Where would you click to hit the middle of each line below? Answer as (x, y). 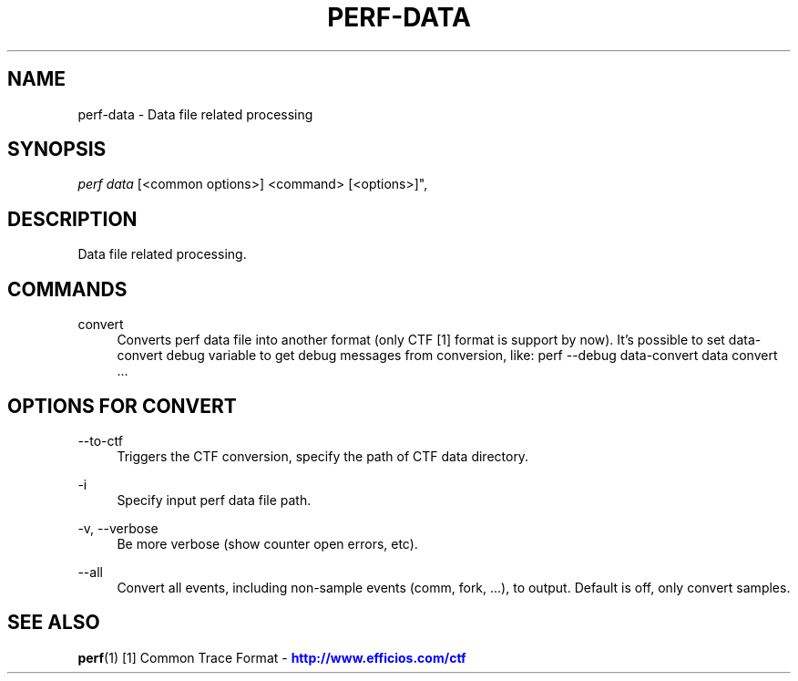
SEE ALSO (54, 623)
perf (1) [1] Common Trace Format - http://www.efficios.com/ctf (272, 657)
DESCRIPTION (72, 219)
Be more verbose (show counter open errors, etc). (267, 543)
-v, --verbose (118, 528)
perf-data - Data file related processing (195, 114)
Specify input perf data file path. (214, 500)
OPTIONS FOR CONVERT (122, 406)
